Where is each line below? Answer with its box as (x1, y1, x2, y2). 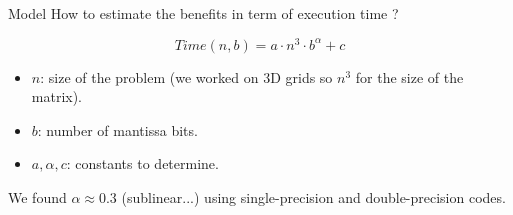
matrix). (31, 86, 83, 107)
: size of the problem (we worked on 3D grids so (40, 66, 333, 87)
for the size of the (355, 66, 464, 87)
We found (8, 187, 67, 208)
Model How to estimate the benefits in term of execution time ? (8, 3, 399, 23)
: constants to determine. (66, 153, 219, 174)
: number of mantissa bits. (37, 119, 198, 140)
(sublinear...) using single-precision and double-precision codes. (121, 187, 506, 208)
